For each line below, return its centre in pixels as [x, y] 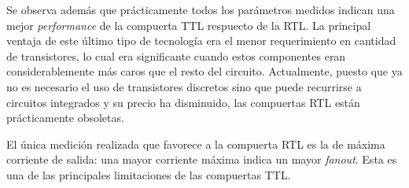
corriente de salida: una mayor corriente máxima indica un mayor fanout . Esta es [202, 159]
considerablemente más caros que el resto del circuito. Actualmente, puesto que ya [204, 71]
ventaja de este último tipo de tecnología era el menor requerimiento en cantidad [201, 41]
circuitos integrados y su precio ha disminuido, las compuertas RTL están [183, 102]
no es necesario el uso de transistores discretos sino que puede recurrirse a [184, 86]
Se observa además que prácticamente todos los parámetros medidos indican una [201, 9]
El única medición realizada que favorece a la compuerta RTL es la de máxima [196, 144]
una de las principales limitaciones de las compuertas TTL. [149, 174]
